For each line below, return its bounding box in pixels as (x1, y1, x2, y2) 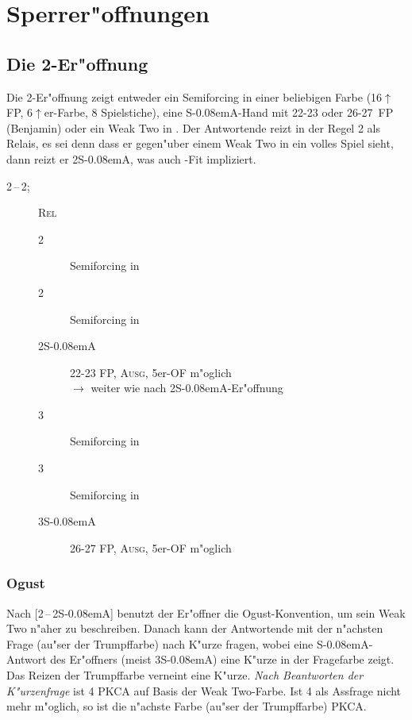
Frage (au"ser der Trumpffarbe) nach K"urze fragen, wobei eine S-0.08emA (6, 635, 369, 652)
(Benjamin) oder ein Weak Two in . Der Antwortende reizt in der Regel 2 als (6, 119, 380, 136)
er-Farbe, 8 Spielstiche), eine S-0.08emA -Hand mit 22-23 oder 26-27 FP (44, 104, 394, 121)
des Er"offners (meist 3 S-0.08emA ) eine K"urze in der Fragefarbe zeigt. (50, 651, 395, 668)
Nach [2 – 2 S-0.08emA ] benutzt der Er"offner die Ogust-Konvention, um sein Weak (6, 604, 406, 621)
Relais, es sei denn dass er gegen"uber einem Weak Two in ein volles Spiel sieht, (6, 135, 394, 152)
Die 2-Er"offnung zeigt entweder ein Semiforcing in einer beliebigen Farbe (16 (6, 88, 383, 105)
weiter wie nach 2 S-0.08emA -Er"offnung (90, 379, 283, 396)
